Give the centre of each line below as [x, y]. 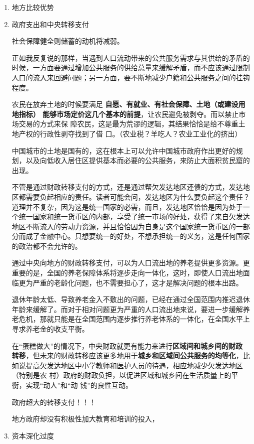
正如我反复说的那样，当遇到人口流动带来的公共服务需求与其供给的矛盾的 [131, 57]
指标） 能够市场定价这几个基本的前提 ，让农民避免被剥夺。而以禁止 [129, 114]
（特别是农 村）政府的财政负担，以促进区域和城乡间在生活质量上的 [121, 375]
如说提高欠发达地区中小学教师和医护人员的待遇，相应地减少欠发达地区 [127, 365]
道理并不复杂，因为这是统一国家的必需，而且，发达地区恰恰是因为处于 [127, 206]
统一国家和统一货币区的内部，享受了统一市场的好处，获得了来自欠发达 [134, 216]
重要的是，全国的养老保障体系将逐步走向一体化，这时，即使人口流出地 [127, 273]
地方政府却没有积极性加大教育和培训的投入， [85, 419]
